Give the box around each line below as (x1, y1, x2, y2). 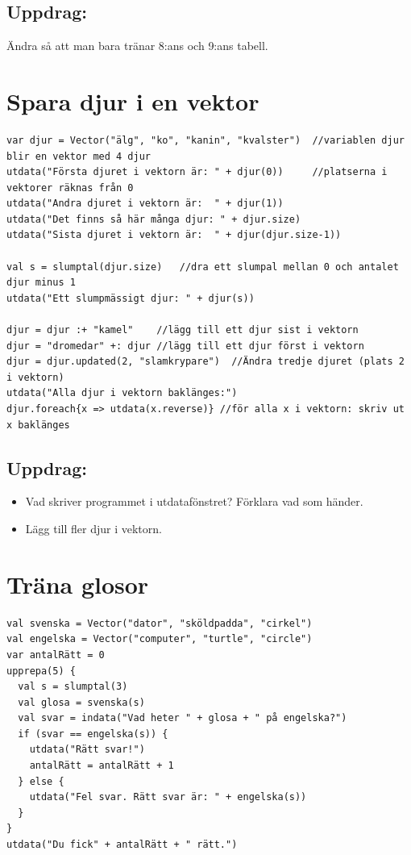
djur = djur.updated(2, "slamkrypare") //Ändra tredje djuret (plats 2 (6, 356, 405, 368)
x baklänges (6, 419, 70, 431)
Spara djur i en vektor (6, 84, 259, 117)
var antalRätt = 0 (6, 649, 105, 661)
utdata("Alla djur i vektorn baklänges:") (6, 387, 238, 399)
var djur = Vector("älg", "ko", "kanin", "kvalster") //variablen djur (6, 134, 405, 146)
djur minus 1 (6, 277, 76, 289)
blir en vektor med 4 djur (6, 150, 151, 162)
